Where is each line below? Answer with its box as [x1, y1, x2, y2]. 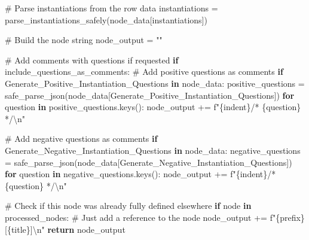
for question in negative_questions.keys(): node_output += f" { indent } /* [5, 168, 276, 180]
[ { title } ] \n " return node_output [5, 223, 126, 235]
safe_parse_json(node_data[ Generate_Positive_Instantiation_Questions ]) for [5, 89, 295, 101]
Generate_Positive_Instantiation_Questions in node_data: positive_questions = [5, 77, 305, 89]
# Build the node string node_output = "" [5, 34, 163, 46]
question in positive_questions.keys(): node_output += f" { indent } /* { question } [5, 101, 301, 113]
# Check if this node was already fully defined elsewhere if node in [5, 199, 252, 212]
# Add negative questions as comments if [5, 132, 158, 145]
